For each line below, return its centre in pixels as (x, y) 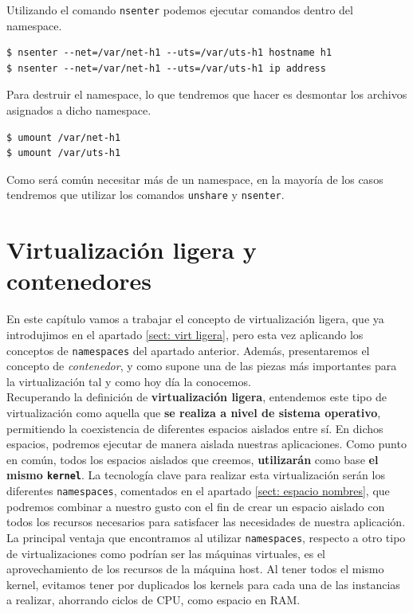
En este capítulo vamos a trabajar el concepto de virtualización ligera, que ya (195, 319)
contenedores (79, 281)
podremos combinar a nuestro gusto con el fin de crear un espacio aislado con (196, 506)
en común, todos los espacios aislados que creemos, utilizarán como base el (193, 459)
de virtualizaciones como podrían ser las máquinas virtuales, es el (166, 553)
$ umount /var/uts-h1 (64, 153)
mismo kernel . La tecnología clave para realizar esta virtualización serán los (196, 475)
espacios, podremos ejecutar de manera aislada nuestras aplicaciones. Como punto (206, 444)
